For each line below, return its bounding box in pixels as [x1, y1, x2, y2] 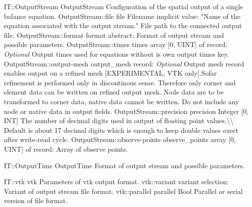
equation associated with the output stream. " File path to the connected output [4, 20, 242, 31]
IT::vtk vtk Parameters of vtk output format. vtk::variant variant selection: [4, 176, 229, 187]
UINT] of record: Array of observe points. [4, 143, 128, 154]
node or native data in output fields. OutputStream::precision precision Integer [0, [4, 106, 249, 116]
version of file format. [4, 195, 68, 206]
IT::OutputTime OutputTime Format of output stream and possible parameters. [4, 160, 245, 170]
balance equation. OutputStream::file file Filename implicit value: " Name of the [4, 11, 240, 21]
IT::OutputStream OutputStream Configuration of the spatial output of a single [4, 1, 243, 11]
